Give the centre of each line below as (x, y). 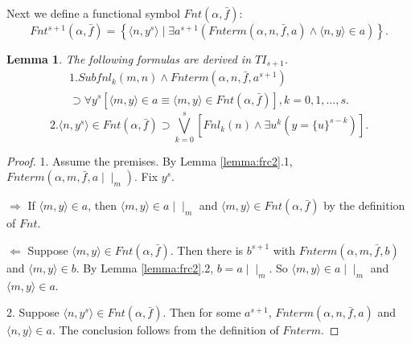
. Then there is (207, 250)
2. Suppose (33, 312)
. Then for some (202, 312)
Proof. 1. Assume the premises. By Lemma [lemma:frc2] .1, (150, 160)
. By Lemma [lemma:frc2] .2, (145, 267)
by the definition (364, 205)
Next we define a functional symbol (93, 13)
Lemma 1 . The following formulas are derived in (129, 59)
